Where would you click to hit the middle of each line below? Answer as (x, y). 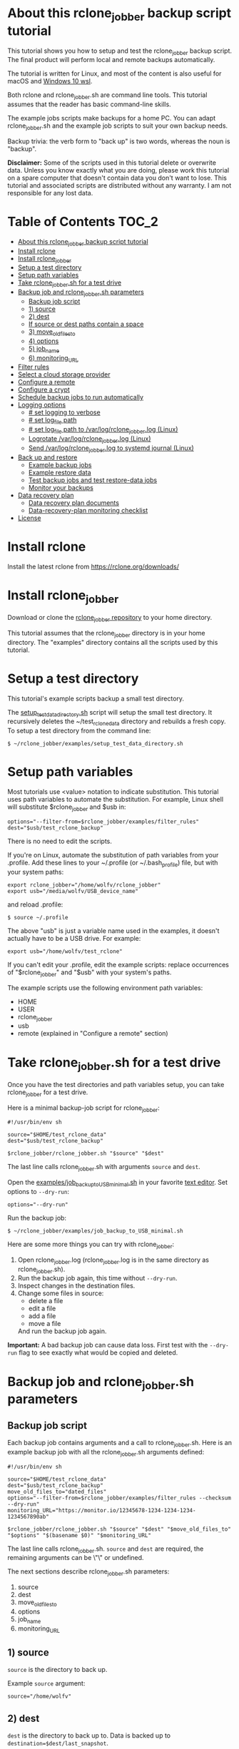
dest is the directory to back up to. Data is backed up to (89, 1735)
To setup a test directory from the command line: (79, 731)
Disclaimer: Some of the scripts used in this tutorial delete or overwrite (112, 163)
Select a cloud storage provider (64, 374)
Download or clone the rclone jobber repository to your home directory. (110, 618)
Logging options (42, 405)
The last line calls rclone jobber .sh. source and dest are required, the (106, 1549)
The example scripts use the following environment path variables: (105, 988)
